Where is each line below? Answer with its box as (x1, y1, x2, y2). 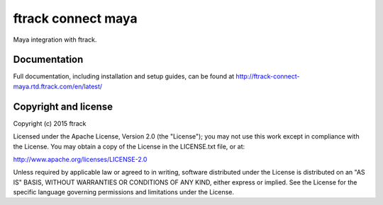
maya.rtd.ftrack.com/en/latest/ (13, 82, 103, 90)
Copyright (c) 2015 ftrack (13, 119, 87, 127)
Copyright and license (13, 100, 113, 112)
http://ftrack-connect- (235, 72, 300, 81)
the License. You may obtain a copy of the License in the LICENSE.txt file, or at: (13, 142, 245, 151)
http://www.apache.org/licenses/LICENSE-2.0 (13, 155, 148, 163)
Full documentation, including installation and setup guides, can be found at (13, 72, 235, 81)
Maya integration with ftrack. (13, 35, 97, 44)
